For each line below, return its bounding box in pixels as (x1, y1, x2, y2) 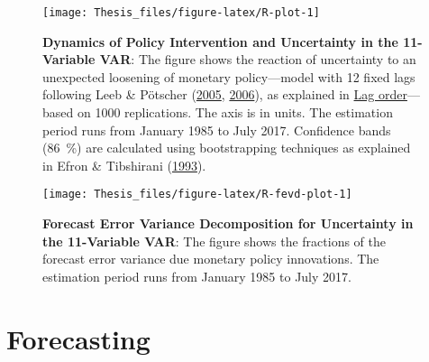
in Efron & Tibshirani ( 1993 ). (42, 155, 206, 174)
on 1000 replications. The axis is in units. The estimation (77, 103, 393, 122)
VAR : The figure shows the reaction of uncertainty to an (99, 50, 416, 69)
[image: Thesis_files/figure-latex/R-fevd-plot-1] (42, 188, 352, 201)
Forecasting (6, 320, 151, 357)
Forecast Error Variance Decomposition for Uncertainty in (42, 214, 414, 233)
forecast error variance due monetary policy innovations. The (42, 249, 379, 268)
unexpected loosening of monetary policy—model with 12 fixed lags (42, 67, 415, 86)
